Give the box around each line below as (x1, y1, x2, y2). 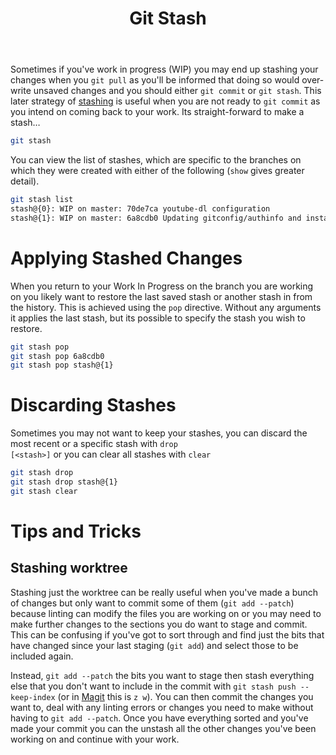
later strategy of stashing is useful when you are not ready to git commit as (10, 95, 321, 107)
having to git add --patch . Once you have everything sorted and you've (10, 712, 309, 724)
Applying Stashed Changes (10, 247, 243, 269)
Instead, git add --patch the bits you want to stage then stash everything (10, 669, 315, 681)
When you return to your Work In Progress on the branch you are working (10, 280, 314, 292)
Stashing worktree (10, 560, 128, 577)
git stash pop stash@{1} (10, 360, 114, 371)
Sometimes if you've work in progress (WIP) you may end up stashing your (10, 63, 319, 76)
